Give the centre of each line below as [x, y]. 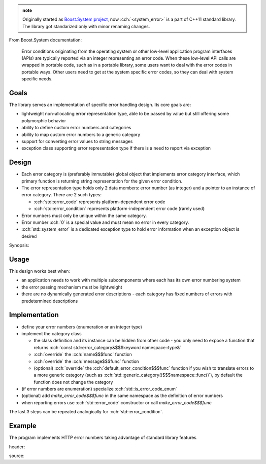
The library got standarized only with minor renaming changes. [86, 26]
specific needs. [37, 79]
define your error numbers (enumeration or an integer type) [82, 327]
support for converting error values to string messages [77, 141]
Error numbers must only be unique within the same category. [84, 215]
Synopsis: [19, 245]
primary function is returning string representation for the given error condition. [102, 181]
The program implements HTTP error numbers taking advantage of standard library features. [103, 438]
